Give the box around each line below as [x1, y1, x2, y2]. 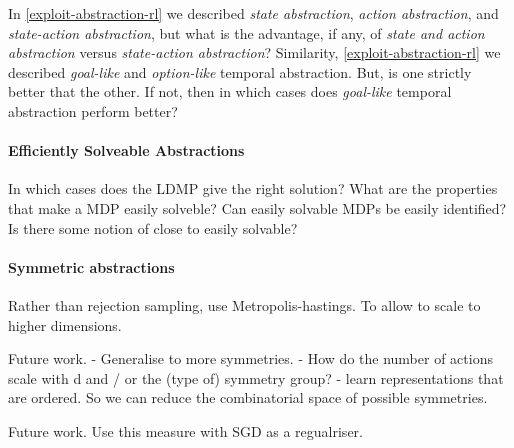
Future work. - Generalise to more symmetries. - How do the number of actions [8, 348, 493, 369]
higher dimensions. [8, 314, 122, 335]
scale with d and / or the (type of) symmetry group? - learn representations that [8, 367, 504, 388]
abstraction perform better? [8, 100, 178, 121]
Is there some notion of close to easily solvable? [8, 217, 298, 238]
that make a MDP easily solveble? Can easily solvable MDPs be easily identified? [8, 197, 507, 218]
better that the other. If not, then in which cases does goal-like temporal [8, 81, 452, 102]
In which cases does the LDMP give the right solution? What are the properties [8, 178, 498, 199]
